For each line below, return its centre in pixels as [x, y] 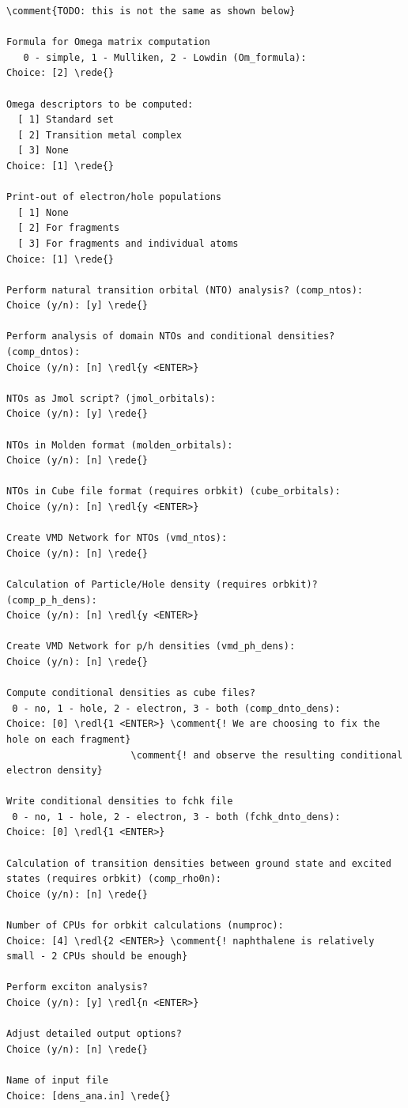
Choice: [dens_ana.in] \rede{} [89, 1096]
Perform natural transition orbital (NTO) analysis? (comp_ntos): [185, 290]
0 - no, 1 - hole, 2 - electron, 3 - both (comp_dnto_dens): [176, 708]
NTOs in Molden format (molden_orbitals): [120, 445]
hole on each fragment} [69, 739]
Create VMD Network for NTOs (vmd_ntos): [117, 538]
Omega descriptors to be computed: [100, 104]
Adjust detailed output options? [94, 1034]
